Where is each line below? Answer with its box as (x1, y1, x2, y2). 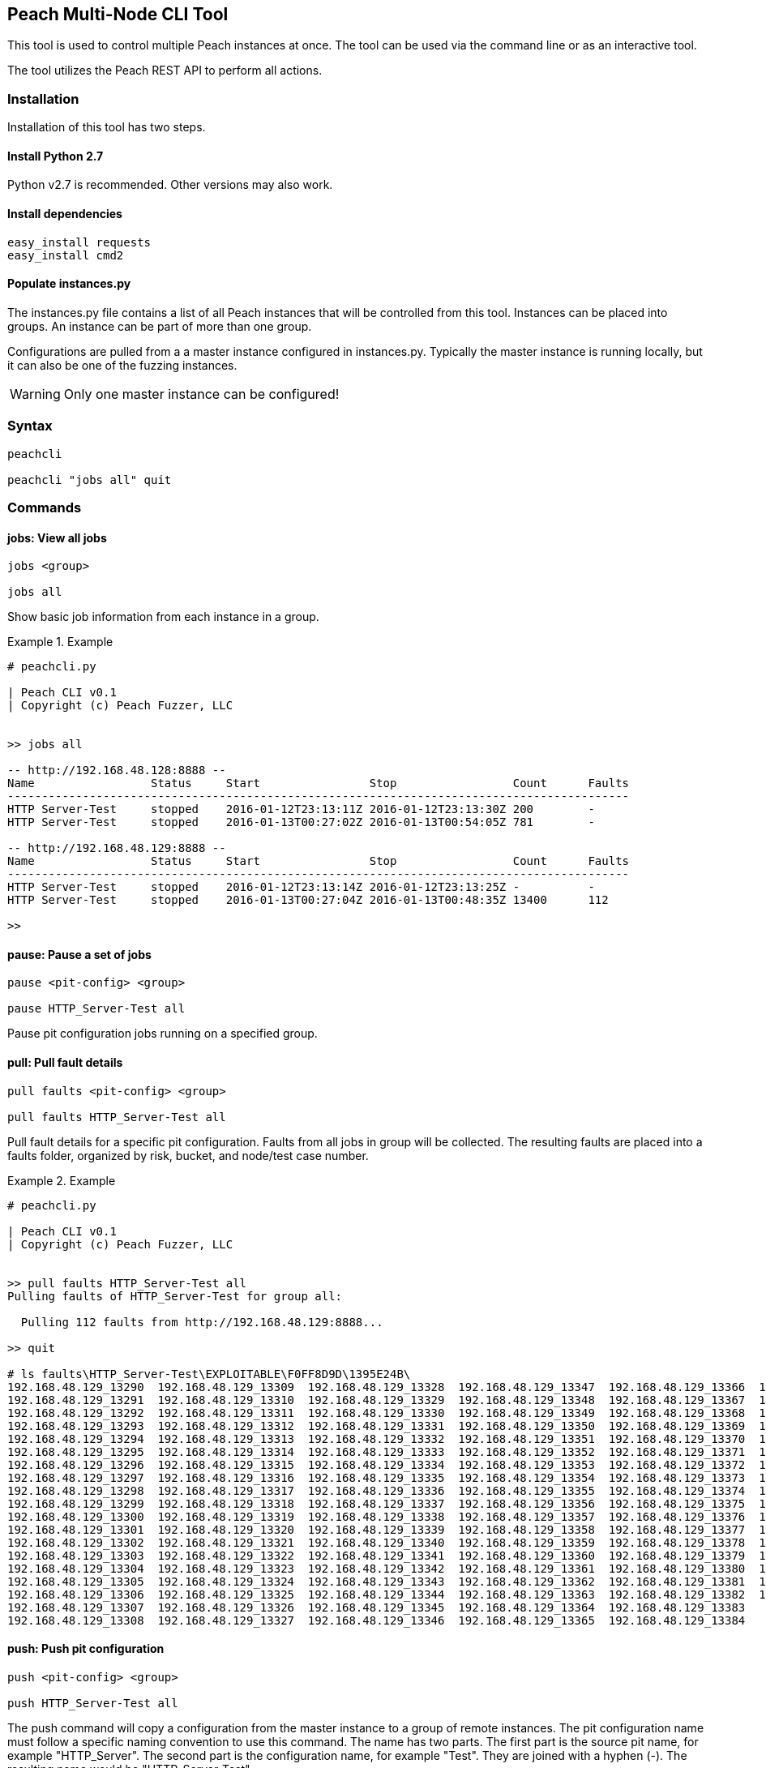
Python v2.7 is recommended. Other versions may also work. (7, 178, 333, 192)
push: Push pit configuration (7, 1642, 165, 1656)
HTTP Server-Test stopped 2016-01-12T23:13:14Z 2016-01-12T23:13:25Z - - (7, 880, 595, 894)
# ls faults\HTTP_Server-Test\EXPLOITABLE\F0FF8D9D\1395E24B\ (7, 1367, 411, 1381)
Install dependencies (7, 207, 122, 220)
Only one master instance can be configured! (63, 385, 340, 402)
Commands (7, 499, 82, 516)
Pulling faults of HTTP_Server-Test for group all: (7, 1289, 343, 1303)
